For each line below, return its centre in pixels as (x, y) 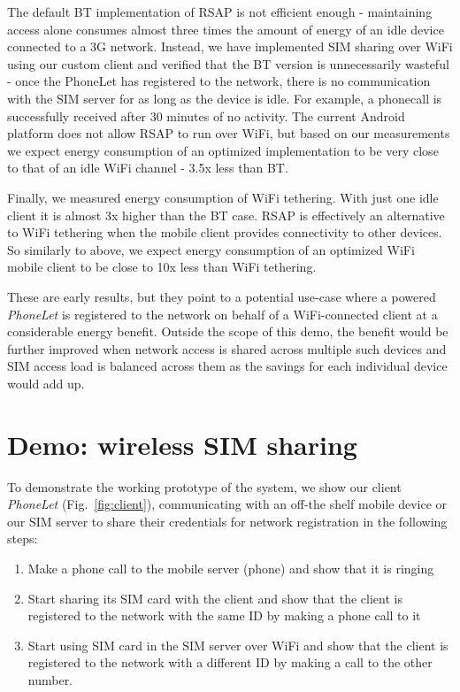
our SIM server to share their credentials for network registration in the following (227, 521)
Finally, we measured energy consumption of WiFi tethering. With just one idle (223, 197)
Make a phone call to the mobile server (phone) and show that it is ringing (231, 568)
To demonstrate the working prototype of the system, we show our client (204, 486)
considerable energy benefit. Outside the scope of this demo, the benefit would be (228, 331)
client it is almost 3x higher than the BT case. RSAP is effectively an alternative (226, 215)
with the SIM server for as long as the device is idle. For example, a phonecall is (225, 98)
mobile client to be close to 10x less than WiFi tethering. (162, 267)
